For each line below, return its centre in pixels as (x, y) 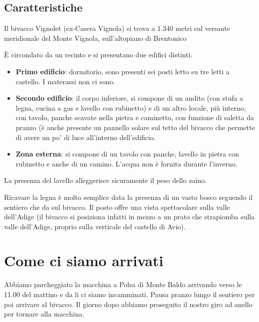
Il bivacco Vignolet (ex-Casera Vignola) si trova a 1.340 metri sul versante (117, 28)
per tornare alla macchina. (44, 314)
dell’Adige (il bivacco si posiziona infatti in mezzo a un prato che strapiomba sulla (129, 217)
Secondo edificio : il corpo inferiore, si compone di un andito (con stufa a (129, 98)
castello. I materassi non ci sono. (65, 81)
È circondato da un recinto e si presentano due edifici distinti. (98, 55)
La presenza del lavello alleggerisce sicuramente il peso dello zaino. (105, 180)
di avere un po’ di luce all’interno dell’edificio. (86, 137)
